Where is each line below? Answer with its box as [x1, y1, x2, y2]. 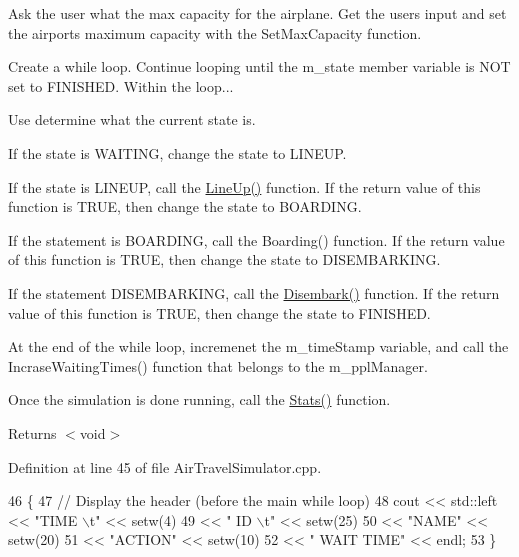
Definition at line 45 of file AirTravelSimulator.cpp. [8, 456, 322, 477]
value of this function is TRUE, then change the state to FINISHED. [8, 302, 431, 323]
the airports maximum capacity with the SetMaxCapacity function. [8, 22, 422, 43]
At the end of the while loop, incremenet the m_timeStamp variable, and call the [8, 336, 509, 357]
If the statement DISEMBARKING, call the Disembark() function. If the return [8, 282, 500, 303]
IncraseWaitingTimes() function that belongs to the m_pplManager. [8, 355, 428, 376]
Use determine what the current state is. [8, 109, 256, 130]
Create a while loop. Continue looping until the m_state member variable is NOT [8, 56, 511, 77]
